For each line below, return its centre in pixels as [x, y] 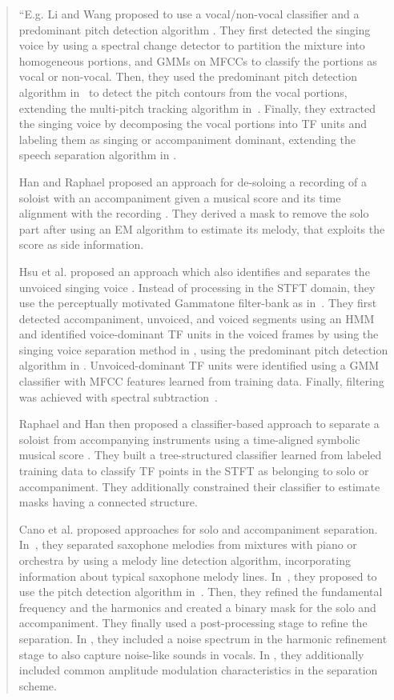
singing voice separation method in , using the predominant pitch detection [203, 349]
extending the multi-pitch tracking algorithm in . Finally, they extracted [197, 108]
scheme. [38, 685]
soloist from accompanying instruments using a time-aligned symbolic [189, 439]
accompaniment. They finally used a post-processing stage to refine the [193, 623]
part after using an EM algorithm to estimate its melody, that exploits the [202, 228]
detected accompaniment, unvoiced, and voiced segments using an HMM [197, 318]
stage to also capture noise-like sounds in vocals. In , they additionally [191, 654]
